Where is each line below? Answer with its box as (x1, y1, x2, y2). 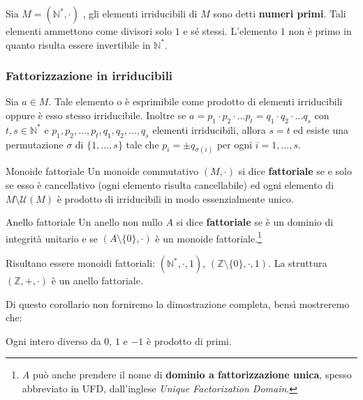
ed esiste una (293, 122, 349, 137)
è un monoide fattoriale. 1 (155, 229, 262, 245)
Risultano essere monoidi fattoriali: (6, 256, 156, 270)
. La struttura (268, 256, 327, 270)
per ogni (216, 137, 253, 151)
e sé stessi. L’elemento (183, 24, 278, 38)
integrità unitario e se (6, 231, 98, 245)
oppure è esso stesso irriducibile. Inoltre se (6, 108, 186, 122)
